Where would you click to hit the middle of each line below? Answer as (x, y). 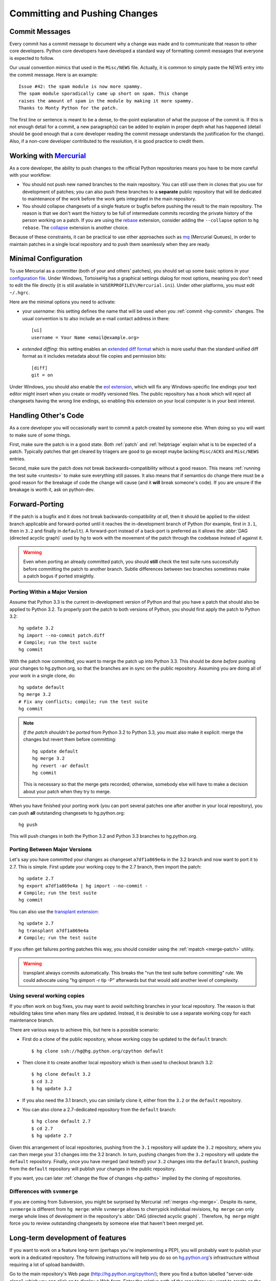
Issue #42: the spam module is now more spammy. (80, 87)
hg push (28, 824)
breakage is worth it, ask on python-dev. (52, 490)
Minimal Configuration (46, 259)
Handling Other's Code (47, 416)
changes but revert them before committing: (70, 739)
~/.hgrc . (20, 293)
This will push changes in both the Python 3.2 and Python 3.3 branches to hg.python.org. (103, 836)
